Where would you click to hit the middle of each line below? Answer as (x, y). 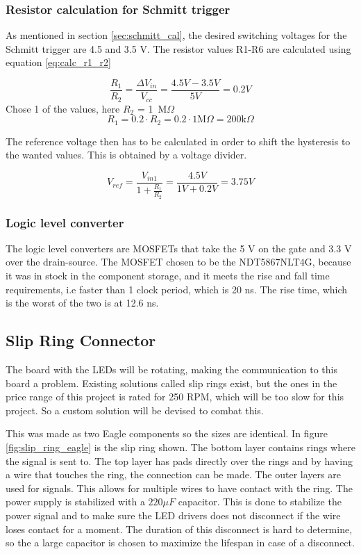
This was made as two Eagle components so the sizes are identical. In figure (167, 433)
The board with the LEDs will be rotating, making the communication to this (172, 369)
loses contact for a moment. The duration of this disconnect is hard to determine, (179, 529)
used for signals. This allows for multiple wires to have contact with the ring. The (179, 488)
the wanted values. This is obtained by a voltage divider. (126, 155)
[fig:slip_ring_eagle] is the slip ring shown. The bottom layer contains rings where (180, 447)
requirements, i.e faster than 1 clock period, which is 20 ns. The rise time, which (177, 289)
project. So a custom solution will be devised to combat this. (135, 410)
